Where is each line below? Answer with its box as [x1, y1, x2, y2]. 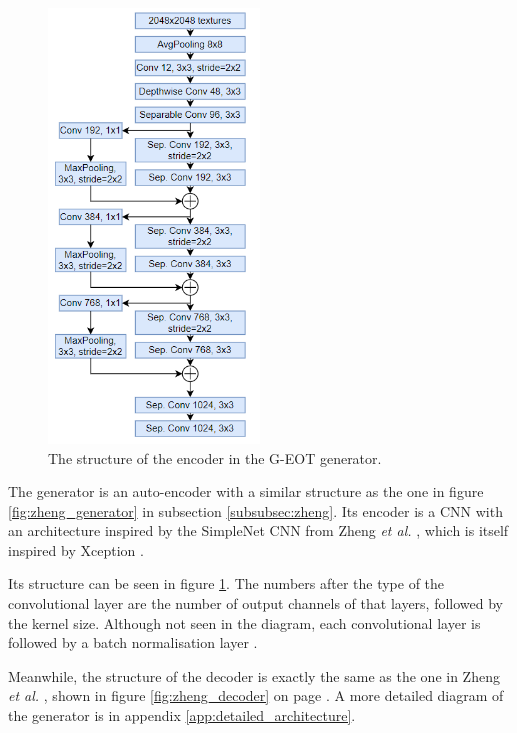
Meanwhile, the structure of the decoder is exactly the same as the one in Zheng [8, 665, 500, 686]
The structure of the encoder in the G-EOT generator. [48, 447, 382, 468]
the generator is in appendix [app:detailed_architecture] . [8, 705, 356, 726]
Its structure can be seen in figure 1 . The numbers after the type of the [8, 573, 445, 594]
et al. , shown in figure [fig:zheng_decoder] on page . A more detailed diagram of [8, 685, 504, 706]
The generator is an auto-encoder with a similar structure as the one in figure [8, 481, 484, 502]
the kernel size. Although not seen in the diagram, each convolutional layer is [8, 612, 481, 633]
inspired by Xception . [8, 539, 144, 560]
